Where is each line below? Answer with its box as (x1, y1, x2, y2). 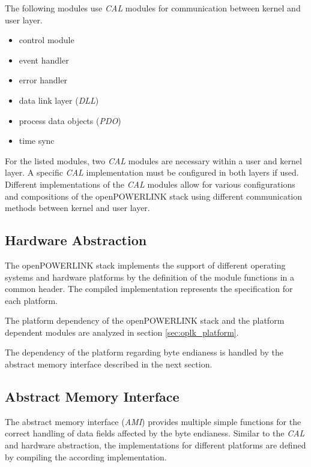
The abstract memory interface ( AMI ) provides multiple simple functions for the (5, 415, 301, 427)
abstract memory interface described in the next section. (5, 358, 213, 370)
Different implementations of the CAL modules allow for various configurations (5, 177, 295, 190)
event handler (19, 53, 69, 66)
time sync (19, 134, 55, 147)
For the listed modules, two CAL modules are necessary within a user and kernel (5, 154, 302, 167)
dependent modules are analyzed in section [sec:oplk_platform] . (5, 326, 239, 338)
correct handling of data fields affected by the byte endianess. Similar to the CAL (5, 427, 305, 439)
